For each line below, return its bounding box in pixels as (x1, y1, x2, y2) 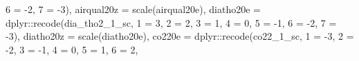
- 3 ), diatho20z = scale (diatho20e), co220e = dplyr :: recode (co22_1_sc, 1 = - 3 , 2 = (6, 29, 354, 43)
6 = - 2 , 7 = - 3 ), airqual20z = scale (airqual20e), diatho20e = (6, 2, 261, 16)
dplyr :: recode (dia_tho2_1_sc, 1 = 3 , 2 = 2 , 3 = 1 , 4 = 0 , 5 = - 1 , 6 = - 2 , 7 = (6, 15, 337, 29)
